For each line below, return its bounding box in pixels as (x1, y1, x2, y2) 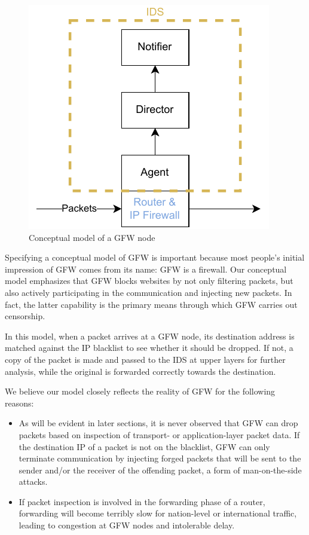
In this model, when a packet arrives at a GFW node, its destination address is (5, 329, 295, 342)
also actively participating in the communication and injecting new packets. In (5, 286, 292, 298)
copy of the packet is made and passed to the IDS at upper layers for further (5, 353, 286, 365)
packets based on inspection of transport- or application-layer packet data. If (19, 428, 300, 441)
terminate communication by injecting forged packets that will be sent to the (19, 452, 301, 464)
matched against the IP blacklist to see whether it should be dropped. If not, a (5, 341, 293, 354)
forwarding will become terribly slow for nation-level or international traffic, (19, 507, 297, 519)
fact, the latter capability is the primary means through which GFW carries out (5, 298, 298, 310)
